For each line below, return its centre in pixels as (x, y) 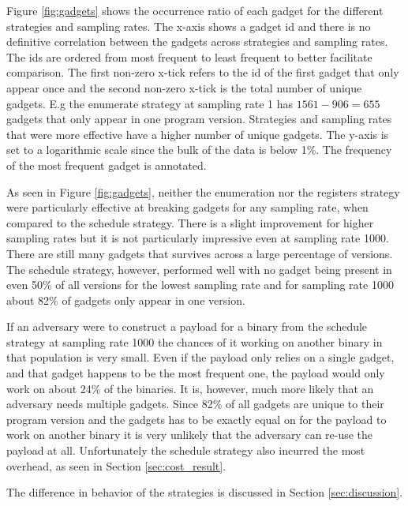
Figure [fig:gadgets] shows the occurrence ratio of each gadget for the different (195, 10)
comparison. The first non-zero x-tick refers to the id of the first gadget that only (203, 72)
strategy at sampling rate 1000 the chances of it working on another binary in (195, 341)
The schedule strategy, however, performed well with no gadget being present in (199, 269)
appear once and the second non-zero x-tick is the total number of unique (184, 87)
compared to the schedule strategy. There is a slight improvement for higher (190, 222)
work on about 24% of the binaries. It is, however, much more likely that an (190, 388)
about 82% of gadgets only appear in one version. (126, 300)
